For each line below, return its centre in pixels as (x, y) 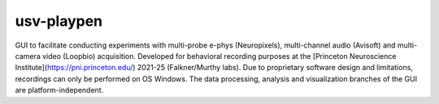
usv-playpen (59, 21)
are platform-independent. (59, 90)
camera (28, 56)
